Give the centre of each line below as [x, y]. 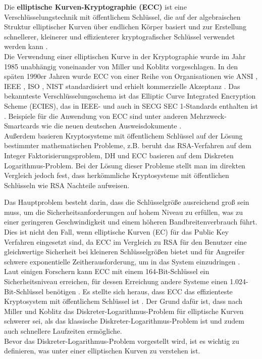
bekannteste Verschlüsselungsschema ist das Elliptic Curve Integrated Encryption [130, 96]
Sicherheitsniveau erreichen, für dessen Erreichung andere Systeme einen [116, 281]
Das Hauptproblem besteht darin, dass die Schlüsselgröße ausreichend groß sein [127, 202]
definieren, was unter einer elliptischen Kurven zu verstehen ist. [102, 351]
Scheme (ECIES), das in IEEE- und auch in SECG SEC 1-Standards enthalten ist [131, 105]
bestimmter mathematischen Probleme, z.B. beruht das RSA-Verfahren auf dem [128, 145]
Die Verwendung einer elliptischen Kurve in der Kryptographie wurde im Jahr [125, 56]
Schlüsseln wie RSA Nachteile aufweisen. [67, 185]
